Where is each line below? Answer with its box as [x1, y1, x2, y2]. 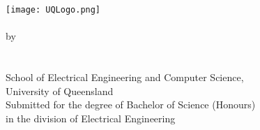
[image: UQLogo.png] [6, 5, 101, 15]
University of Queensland [6, 83, 114, 98]
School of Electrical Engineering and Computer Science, [6, 70, 244, 85]
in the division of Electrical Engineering [6, 110, 176, 125]
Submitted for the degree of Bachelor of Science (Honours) [6, 97, 256, 112]
